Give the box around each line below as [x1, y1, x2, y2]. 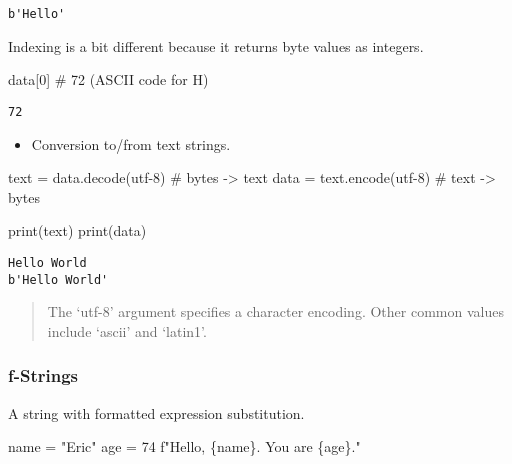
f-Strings [8, 363, 79, 388]
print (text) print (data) [8, 220, 147, 241]
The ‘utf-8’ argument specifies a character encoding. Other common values [47, 301, 504, 322]
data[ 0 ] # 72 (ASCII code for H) [8, 69, 209, 90]
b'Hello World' [8, 272, 109, 287]
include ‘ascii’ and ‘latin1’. [47, 320, 207, 341]
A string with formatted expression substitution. [8, 402, 305, 423]
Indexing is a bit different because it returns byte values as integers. [8, 35, 424, 56]
